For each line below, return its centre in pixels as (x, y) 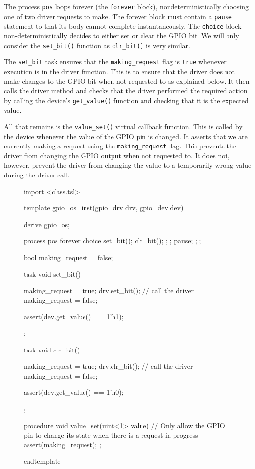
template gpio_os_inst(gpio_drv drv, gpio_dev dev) (104, 208)
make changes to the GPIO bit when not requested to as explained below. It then (127, 81)
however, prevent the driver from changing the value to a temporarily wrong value (128, 165)
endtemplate (42, 461)
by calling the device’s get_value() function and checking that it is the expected (126, 100)
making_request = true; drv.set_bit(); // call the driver (109, 290)
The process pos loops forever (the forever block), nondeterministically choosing (126, 6)
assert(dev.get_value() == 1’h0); (74, 392)
